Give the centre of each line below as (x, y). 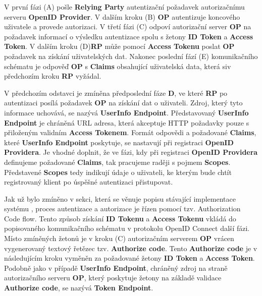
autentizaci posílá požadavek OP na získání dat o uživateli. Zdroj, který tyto (123, 103)
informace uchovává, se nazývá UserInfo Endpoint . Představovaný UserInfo (126, 112)
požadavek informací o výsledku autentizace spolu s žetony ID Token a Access (129, 36)
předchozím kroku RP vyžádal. (53, 76)
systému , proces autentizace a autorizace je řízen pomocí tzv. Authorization (122, 209)
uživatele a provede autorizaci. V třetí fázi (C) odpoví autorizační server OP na (128, 26)
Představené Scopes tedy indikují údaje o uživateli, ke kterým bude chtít (118, 172)
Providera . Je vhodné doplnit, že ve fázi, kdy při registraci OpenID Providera (131, 152)
